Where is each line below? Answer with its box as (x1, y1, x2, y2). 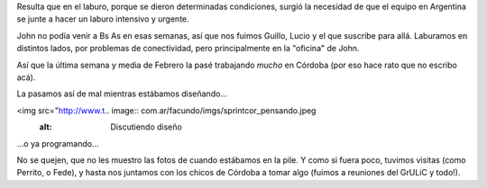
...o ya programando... (16, 138, 99, 148)
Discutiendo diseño (110, 121, 182, 132)
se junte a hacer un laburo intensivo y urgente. (16, 13, 189, 24)
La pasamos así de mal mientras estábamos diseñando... (16, 88, 227, 99)
